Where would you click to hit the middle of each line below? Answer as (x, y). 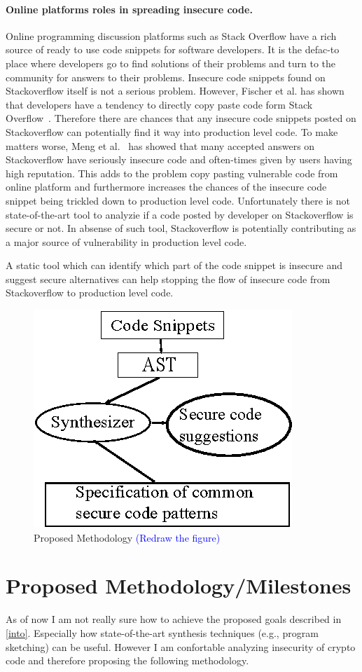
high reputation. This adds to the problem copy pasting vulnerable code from (172, 173)
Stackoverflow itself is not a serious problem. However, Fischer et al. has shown (175, 91)
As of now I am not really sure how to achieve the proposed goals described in (174, 619)
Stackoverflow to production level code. (90, 293)
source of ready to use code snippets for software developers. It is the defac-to (173, 49)
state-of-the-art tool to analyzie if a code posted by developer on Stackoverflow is (180, 214)
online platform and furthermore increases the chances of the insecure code (166, 187)
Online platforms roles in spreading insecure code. (129, 9)
